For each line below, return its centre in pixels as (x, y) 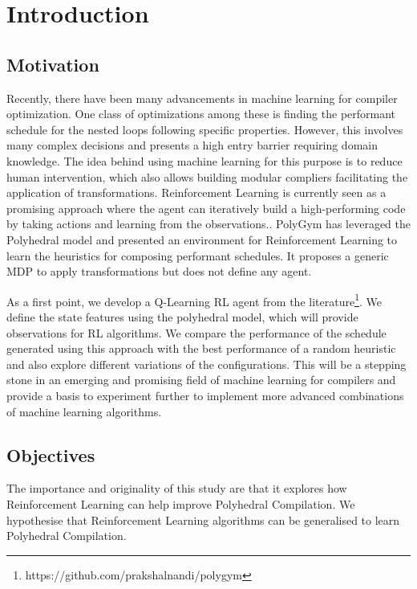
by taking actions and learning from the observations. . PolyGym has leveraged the (209, 224)
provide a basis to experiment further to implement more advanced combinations (205, 395)
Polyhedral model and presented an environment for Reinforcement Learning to (202, 239)
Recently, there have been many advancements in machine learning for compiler (202, 98)
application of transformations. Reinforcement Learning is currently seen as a (196, 192)
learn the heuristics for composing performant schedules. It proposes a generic (198, 255)
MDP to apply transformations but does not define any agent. (159, 271)
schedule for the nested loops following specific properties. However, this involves (205, 129)
